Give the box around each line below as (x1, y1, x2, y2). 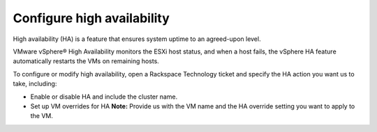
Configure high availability (13, 10, 170, 26)
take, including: (13, 80, 57, 88)
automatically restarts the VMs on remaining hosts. (13, 57, 160, 65)
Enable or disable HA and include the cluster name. (30, 92, 178, 101)
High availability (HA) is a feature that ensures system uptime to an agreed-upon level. (13, 35, 261, 43)
